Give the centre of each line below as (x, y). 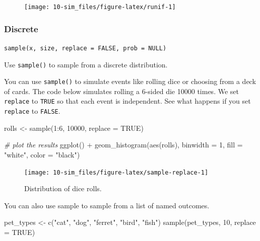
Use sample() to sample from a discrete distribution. (86, 64)
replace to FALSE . (32, 111)
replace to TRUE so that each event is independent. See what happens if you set (127, 101)
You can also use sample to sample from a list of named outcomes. (107, 205)
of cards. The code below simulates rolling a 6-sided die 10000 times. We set (121, 91)
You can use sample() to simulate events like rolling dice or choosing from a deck (130, 81)
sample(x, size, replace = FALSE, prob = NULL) (85, 48)
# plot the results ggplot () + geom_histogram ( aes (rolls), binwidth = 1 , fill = (123, 145)
